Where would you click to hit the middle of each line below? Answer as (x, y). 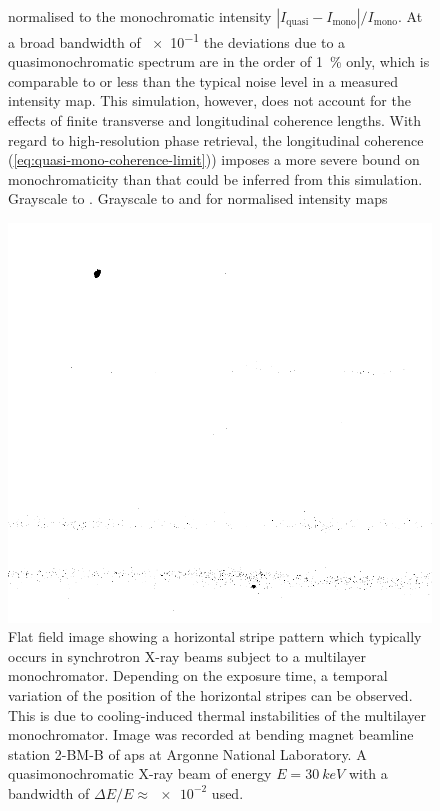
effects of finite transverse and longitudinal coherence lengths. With (215, 120)
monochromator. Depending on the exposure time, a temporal (198, 675)
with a (368, 773)
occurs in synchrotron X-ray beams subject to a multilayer (187, 655)
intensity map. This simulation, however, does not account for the (209, 100)
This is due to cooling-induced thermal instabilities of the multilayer (217, 714)
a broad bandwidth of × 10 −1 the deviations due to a (177, 40)
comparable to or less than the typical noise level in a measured (203, 80)
